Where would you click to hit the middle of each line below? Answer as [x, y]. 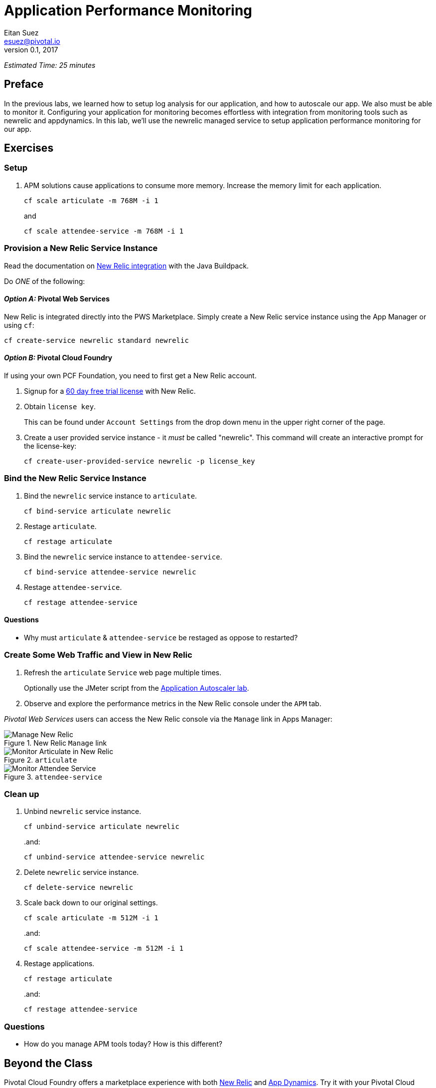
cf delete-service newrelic [79, 888]
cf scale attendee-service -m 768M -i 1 [104, 231]
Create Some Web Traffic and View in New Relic [98, 655]
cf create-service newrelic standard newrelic [96, 340]
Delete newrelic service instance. [81, 872]
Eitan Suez [21, 32]
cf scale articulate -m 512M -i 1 [91, 918]
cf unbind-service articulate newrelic [102, 827]
